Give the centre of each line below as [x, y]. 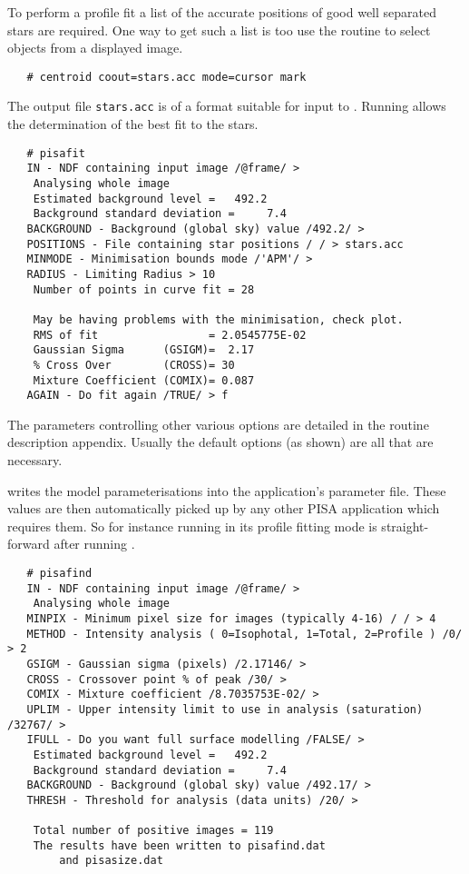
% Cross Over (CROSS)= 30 [134, 365]
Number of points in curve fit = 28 [144, 289]
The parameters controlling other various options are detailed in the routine [218, 424]
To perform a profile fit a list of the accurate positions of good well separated [222, 12]
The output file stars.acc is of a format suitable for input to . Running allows [227, 106]
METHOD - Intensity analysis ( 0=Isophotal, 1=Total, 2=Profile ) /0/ [244, 634]
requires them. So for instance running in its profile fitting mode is [192, 526]
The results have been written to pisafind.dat [179, 845]
